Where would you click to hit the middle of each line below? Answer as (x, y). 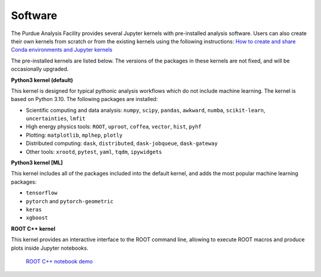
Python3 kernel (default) (42, 80)
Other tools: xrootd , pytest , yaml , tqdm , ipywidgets (94, 152)
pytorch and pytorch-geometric (70, 201)
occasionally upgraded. (40, 69)
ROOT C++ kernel (33, 228)
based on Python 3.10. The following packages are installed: (84, 99)
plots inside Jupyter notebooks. (50, 248)
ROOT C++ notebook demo (59, 261)
